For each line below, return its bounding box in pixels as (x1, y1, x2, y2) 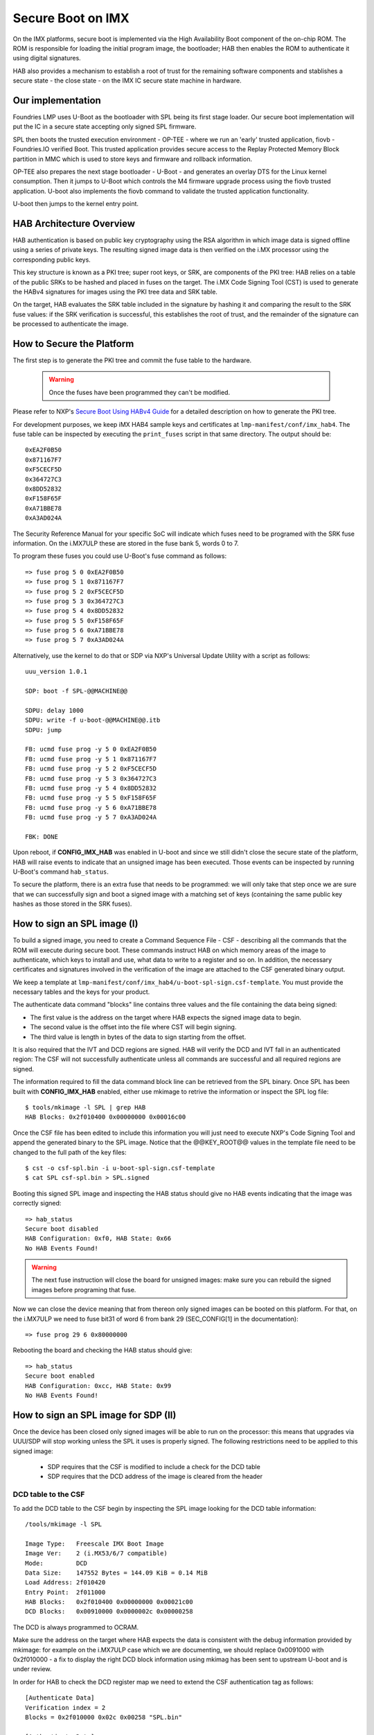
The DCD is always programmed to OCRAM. (12, 1623, 139, 1631)
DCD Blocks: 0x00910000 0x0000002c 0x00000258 (25, 1607, 193, 1616)
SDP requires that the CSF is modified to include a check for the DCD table (47, 1463, 261, 1471)
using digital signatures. (12, 54, 81, 62)
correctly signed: (12, 1199, 62, 1208)
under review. (12, 1665, 52, 1673)
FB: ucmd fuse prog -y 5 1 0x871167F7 (25, 755, 157, 763)
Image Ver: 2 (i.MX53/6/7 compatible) (25, 1550, 168, 1557)
